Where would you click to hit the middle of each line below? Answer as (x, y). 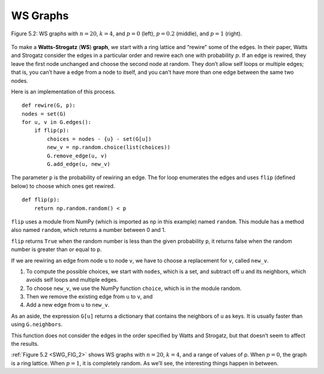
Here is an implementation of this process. (64, 91)
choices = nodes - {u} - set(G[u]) (99, 139)
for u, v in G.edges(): (57, 122)
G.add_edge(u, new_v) (79, 164)
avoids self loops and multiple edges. (72, 280)
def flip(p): (41, 200)
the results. (25, 344)
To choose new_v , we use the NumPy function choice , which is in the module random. (134, 288)
